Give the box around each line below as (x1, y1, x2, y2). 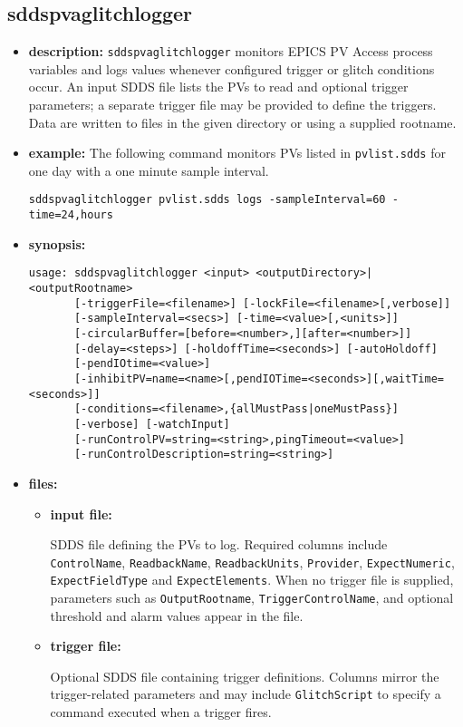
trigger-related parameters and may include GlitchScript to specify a (50, 684, 441, 703)
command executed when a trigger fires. (50, 703, 272, 722)
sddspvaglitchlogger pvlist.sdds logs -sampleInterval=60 (28, 193, 386, 207)
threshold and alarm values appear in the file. (50, 606, 304, 625)
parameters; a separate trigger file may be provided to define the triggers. (28, 95, 437, 114)
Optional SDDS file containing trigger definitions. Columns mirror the (50, 666, 439, 685)
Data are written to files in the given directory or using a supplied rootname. (28, 112, 457, 131)
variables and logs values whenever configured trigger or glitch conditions (28, 59, 435, 78)
